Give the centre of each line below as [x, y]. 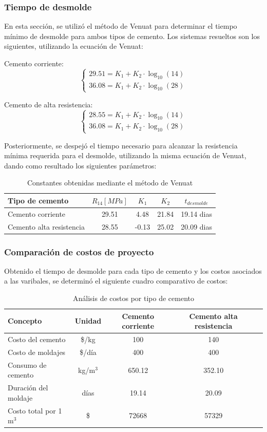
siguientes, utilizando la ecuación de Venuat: [74, 46]
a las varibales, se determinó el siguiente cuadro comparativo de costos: [116, 281]
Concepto [25, 321]
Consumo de [27, 364]
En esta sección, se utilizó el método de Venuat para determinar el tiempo [121, 26]
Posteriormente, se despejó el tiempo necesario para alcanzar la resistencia [121, 145]
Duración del [28, 388]
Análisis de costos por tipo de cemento [133, 298]
